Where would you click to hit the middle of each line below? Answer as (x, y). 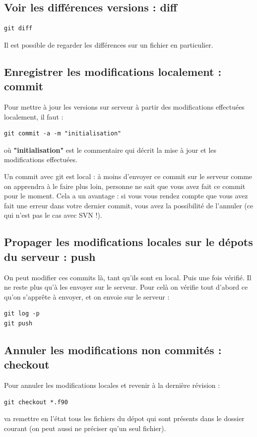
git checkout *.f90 (36, 402)
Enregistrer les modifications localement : (113, 71)
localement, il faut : (34, 116)
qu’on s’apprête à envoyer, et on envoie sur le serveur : (87, 296)
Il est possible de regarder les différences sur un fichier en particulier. (109, 44)
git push (18, 323)
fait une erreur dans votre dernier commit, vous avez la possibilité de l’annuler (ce (129, 205)
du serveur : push (50, 256)
